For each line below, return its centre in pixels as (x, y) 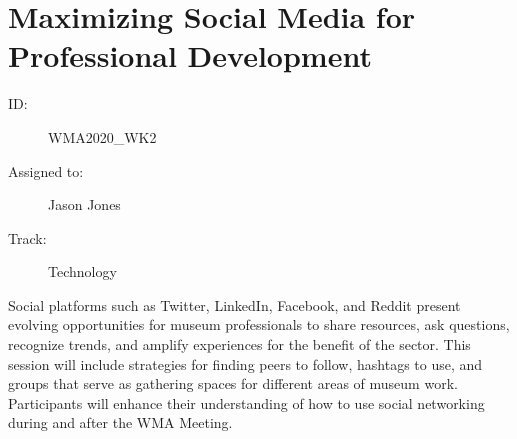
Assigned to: (46, 170)
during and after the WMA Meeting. (120, 422)
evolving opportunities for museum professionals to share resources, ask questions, (259, 324)
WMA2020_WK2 (102, 136)
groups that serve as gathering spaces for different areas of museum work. (233, 383)
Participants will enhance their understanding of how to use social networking (246, 402)
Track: (27, 237)
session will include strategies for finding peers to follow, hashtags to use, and (245, 363)
